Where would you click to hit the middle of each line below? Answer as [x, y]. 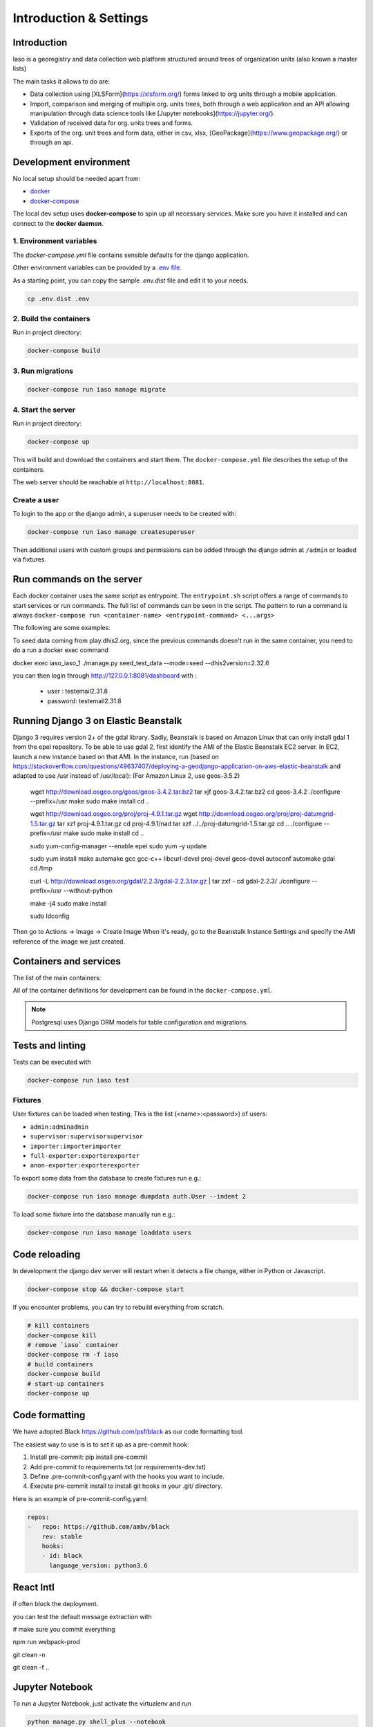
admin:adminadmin [59, 1127]
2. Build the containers [51, 318]
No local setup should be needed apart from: [77, 179]
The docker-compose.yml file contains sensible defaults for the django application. [131, 255]
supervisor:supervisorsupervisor [87, 1137]
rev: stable [62, 1536]
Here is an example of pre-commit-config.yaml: [80, 1498]
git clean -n [29, 1654]
